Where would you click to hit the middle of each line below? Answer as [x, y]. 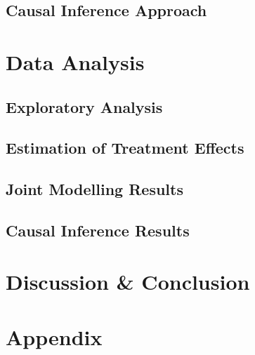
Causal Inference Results [98, 230]
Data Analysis [75, 61]
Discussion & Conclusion [128, 282]
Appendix [54, 336]
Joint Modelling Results [94, 189]
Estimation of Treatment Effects [125, 148]
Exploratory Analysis [84, 106]
